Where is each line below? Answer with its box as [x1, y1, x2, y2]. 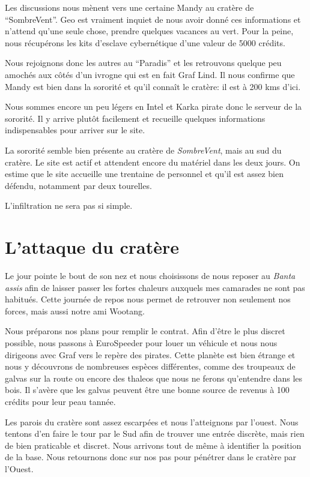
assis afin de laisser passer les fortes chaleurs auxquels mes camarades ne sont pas [5, 281, 305, 293]
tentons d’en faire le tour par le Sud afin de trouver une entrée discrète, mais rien [5, 427, 305, 440]
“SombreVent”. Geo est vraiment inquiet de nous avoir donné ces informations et [5, 13, 301, 25]
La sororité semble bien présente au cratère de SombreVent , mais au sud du [5, 143, 282, 156]
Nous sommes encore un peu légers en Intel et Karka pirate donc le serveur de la [5, 100, 302, 113]
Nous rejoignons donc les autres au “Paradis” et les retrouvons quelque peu [5, 56, 282, 69]
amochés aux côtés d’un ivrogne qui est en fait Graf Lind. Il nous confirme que [5, 68, 295, 80]
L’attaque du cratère [5, 235, 180, 259]
